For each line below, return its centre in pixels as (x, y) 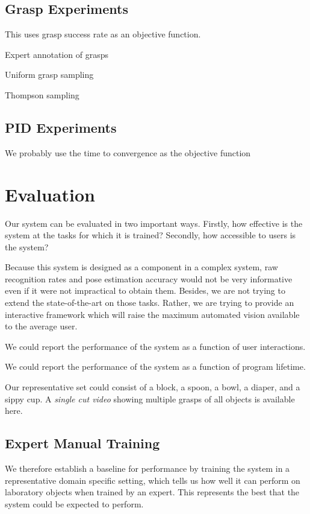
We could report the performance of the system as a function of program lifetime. (155, 366)
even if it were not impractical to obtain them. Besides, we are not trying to (145, 290)
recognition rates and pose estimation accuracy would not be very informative (149, 278)
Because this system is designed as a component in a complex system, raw (141, 267)
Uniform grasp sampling (49, 75)
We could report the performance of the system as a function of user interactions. (155, 346)
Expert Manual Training (82, 443)
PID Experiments (61, 127)
